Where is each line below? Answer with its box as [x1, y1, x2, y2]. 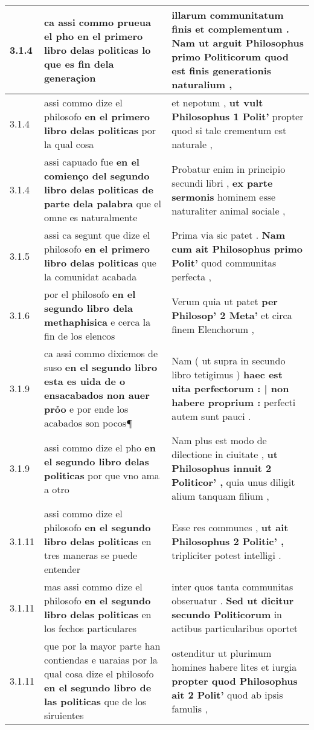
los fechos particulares [43, 621, 137, 635]
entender [43, 562, 80, 576]
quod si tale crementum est [171, 123, 287, 137]
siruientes [43, 708, 84, 722]
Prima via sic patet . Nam [171, 228, 286, 242]
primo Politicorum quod [171, 50, 289, 63]
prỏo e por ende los [43, 402, 129, 416]
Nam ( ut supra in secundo [171, 353, 286, 367]
